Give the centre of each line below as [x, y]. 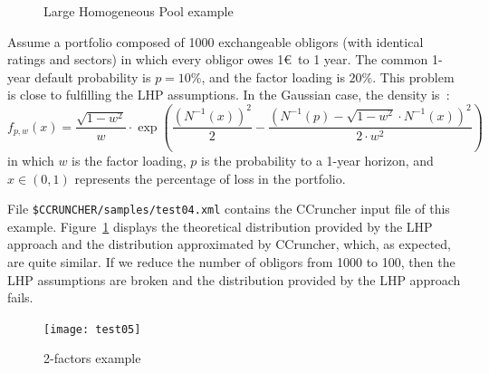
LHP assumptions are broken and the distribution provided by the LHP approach [234, 279]
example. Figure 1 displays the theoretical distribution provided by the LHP [220, 226]
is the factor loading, [129, 160]
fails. [20, 297]
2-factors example [92, 358]
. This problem [413, 77]
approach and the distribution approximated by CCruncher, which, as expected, [230, 244]
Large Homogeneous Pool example [139, 11]
